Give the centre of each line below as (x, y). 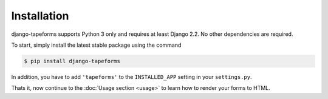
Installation (40, 16)
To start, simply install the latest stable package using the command (96, 45)
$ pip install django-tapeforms (72, 61)
